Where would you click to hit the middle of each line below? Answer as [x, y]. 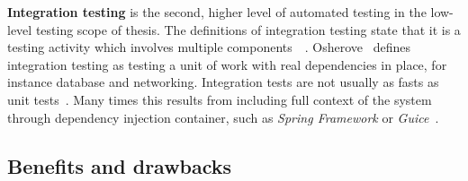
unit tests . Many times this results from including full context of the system [220, 99]
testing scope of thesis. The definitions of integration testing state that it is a [248, 29]
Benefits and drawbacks [120, 165]
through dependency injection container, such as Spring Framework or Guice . [223, 117]
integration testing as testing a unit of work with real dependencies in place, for [227, 64]
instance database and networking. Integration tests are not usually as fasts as [223, 82]
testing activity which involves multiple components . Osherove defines [209, 47]
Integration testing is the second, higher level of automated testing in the [217, 12]
